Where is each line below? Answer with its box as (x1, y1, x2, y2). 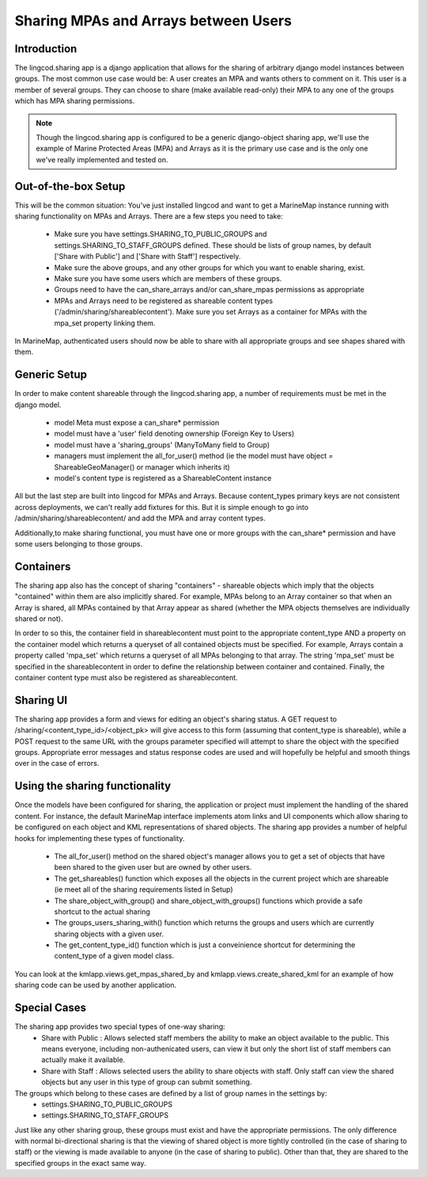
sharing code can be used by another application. (14, 981, 177, 990)
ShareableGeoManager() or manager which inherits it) (54, 462, 231, 471)
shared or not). (14, 614, 63, 623)
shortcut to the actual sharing (54, 907, 150, 916)
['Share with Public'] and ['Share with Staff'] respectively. (54, 252, 241, 261)
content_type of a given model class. (54, 951, 174, 961)
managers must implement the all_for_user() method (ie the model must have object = (54, 451, 334, 461)
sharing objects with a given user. (54, 929, 164, 939)
